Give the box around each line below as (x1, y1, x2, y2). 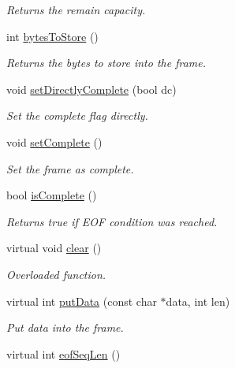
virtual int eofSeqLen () (6, 345, 121, 362)
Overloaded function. (6, 266, 106, 282)
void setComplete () (6, 133, 103, 150)
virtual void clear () (6, 240, 102, 256)
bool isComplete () (6, 187, 97, 203)
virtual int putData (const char (6, 292, 157, 309)
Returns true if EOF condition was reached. (6, 213, 218, 229)
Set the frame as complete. (6, 160, 134, 177)
